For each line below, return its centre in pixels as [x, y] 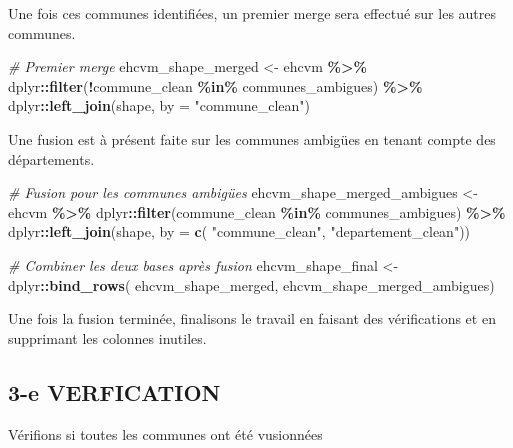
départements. [51, 158]
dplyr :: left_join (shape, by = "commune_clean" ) [159, 105]
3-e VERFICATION [114, 391]
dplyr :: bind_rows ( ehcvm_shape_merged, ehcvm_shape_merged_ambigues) [251, 284]
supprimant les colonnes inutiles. [107, 337]
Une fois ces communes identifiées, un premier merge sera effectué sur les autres [252, 13]
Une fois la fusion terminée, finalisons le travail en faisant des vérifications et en [252, 318]
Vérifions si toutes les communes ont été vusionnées [165, 433]
